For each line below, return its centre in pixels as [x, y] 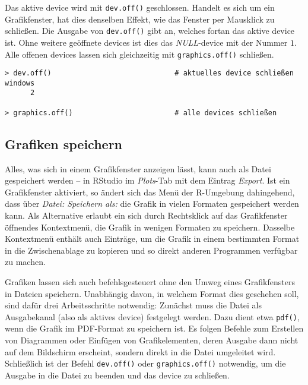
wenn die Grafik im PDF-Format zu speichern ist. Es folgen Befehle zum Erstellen [154, 328]
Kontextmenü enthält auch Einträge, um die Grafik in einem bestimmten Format [152, 239]
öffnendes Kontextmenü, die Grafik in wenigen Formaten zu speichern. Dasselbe [150, 227]
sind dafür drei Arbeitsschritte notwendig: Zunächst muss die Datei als [133, 305]
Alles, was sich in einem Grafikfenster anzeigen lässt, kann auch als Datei [138, 168]
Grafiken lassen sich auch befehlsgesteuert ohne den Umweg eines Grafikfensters [150, 281]
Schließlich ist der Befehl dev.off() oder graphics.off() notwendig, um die [145, 363]
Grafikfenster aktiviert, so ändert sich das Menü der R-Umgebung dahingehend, [150, 192]
